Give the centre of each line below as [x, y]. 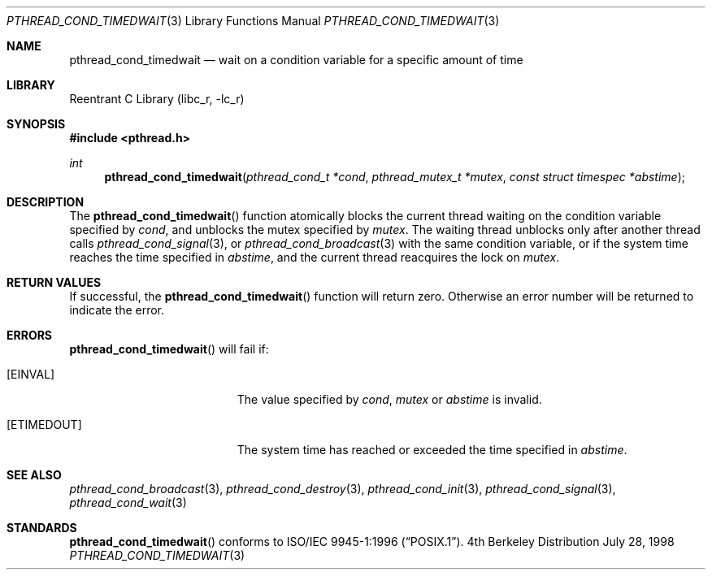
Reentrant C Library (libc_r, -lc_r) [157, 99]
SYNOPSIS [36, 124]
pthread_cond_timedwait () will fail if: [169, 349]
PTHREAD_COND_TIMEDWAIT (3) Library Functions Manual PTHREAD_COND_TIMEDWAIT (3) [253, 21]
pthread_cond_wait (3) [128, 502]
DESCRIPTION [46, 202]
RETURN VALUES [54, 282]
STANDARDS [42, 528]
